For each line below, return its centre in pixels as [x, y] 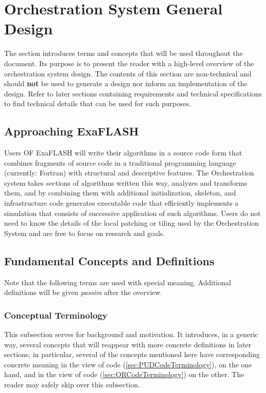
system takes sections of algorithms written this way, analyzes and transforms [126, 182]
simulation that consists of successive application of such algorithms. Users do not [132, 213]
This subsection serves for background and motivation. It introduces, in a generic [131, 334]
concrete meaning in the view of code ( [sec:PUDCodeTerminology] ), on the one [128, 364]
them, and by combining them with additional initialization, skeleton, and [120, 193]
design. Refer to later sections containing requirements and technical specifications [133, 93]
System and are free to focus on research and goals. [85, 233]
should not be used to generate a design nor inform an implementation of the [126, 83]
